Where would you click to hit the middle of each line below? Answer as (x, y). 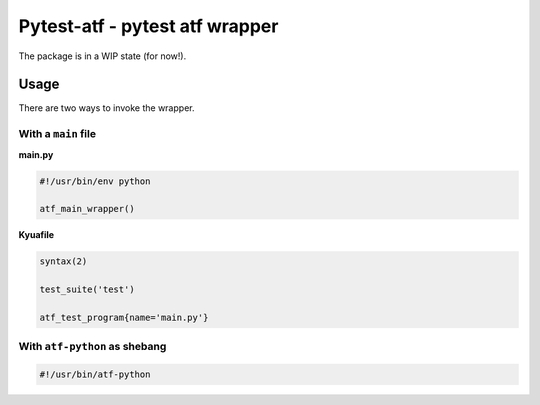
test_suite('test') (87, 289)
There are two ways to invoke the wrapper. (106, 108)
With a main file (57, 134)
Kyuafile (36, 235)
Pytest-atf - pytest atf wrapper (148, 26)
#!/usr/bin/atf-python (95, 374)
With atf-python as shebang (92, 347)
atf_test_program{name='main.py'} (124, 317)
